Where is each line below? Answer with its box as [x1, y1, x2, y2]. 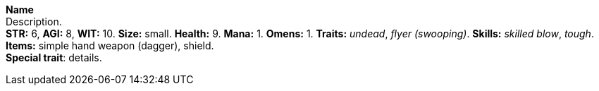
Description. [6, 16, 62, 28]
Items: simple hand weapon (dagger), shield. [6, 40, 214, 51]
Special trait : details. [6, 51, 102, 63]
